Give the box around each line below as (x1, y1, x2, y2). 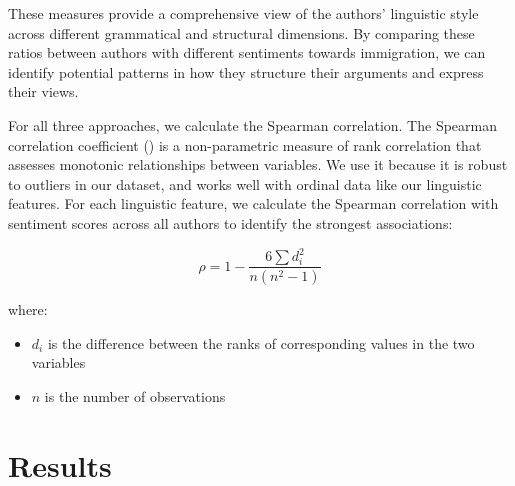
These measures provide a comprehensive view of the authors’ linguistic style (8, 3, 479, 23)
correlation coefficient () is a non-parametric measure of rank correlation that (8, 134, 482, 155)
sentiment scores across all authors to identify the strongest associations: (8, 212, 453, 233)
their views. (8, 81, 79, 102)
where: (8, 298, 48, 319)
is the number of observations (44, 385, 226, 406)
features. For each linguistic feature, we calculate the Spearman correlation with (8, 193, 499, 214)
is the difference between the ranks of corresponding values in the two (47, 332, 475, 353)
